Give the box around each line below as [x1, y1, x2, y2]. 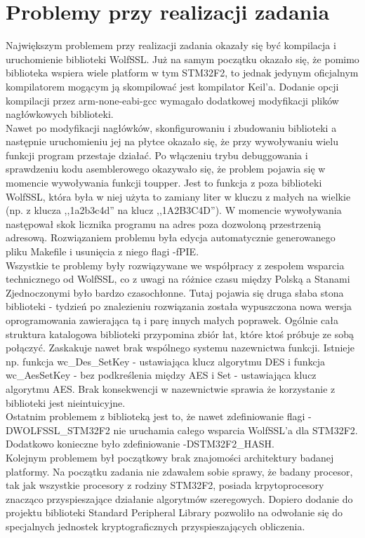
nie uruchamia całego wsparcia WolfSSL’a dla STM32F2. [113, 422, 358, 437]
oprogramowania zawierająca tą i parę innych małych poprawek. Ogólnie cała [6, 313, 338, 327]
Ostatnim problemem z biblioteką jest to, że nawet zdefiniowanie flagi [6, 409, 305, 424]
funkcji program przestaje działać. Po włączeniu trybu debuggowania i [6, 147, 308, 162]
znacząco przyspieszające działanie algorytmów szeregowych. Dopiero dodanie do [6, 491, 353, 506]
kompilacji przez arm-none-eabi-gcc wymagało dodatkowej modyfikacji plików [6, 93, 339, 107]
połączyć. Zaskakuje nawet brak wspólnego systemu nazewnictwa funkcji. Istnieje [6, 340, 355, 355]
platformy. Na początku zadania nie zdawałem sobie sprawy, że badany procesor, [6, 464, 353, 478]
